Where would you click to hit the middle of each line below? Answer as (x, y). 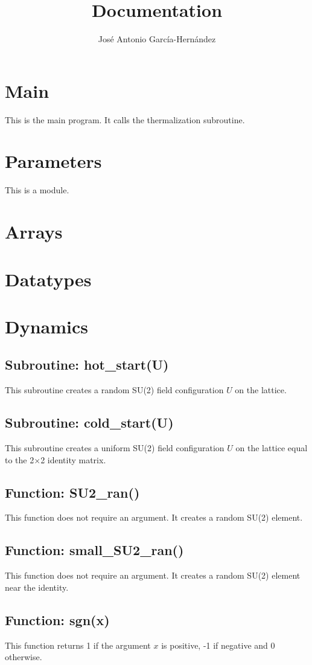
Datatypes (48, 279)
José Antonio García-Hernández (157, 39)
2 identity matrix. (73, 459)
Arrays (34, 232)
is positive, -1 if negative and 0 (218, 645)
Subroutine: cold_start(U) (89, 422)
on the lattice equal (272, 448)
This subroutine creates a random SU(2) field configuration (114, 390)
